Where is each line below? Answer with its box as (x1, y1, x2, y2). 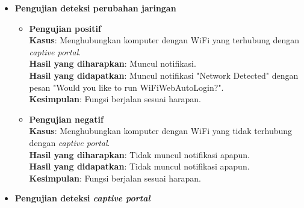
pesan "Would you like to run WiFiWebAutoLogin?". (29, 81, 224, 93)
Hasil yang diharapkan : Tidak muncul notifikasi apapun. (29, 148, 250, 161)
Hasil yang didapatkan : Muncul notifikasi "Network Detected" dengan (29, 69, 299, 81)
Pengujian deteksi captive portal (14, 192, 150, 204)
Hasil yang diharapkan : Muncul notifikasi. (29, 57, 196, 70)
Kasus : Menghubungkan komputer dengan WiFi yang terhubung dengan (29, 34, 300, 46)
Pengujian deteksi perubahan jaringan (14, 2, 176, 14)
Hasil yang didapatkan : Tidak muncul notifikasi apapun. (29, 160, 250, 173)
